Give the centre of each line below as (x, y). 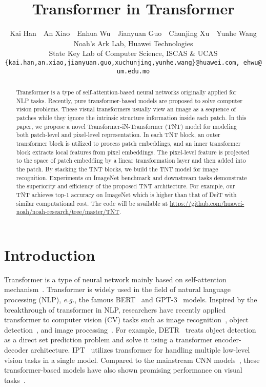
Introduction (50, 254)
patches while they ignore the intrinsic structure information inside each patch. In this (131, 117)
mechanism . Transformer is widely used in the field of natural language (117, 289)
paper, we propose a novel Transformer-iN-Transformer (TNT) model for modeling (127, 126)
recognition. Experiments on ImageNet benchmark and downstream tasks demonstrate (131, 177)
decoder (16, 349)
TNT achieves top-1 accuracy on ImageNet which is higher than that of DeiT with (126, 194)
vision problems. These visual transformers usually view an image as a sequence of (126, 109)
